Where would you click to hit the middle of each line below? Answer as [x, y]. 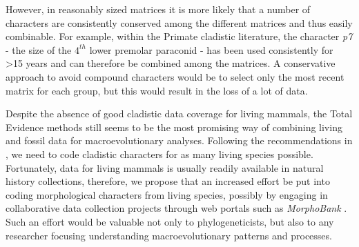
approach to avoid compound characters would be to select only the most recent [175, 76]
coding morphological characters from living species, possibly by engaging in [167, 194]
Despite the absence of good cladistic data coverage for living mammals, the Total [179, 113]
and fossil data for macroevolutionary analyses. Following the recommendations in [179, 140]
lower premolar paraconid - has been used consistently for [211, 49]
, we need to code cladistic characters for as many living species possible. [159, 154]
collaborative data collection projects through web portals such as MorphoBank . [176, 208]
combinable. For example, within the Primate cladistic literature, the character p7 [179, 36]
